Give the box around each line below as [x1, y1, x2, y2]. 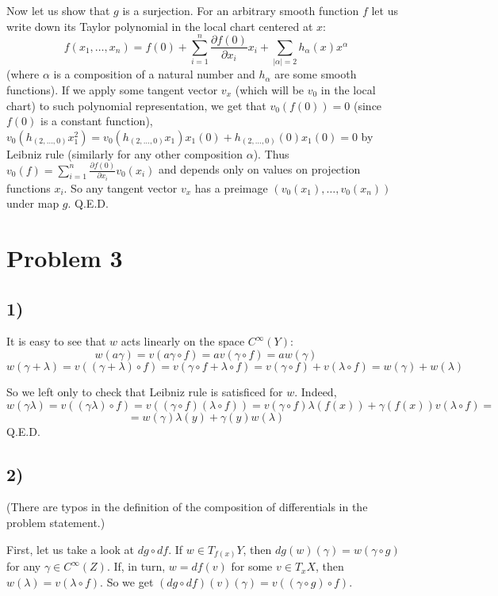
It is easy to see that [6, 333, 106, 350]
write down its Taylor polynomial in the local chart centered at [6, 17, 313, 34]
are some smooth [274, 66, 357, 82]
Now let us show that [6, 2, 110, 18]
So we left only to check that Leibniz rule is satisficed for [6, 383, 283, 399]
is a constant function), [40, 113, 153, 129]
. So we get [100, 573, 154, 590]
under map [6, 195, 59, 212]
